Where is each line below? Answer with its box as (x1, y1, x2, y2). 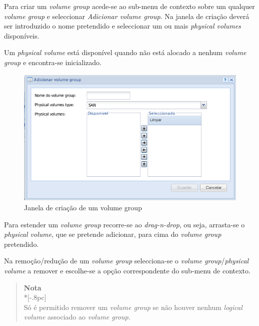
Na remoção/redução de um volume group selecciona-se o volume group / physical (4, 255, 249, 266)
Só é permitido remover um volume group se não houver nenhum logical (23, 301, 242, 312)
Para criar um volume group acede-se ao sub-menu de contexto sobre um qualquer (4, 1, 255, 11)
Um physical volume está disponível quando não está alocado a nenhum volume (4, 47, 246, 58)
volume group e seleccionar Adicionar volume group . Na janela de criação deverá (4, 11, 249, 21)
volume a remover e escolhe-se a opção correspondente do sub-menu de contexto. (4, 265, 250, 275)
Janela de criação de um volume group (24, 202, 142, 212)
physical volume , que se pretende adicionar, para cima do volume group (4, 229, 221, 239)
